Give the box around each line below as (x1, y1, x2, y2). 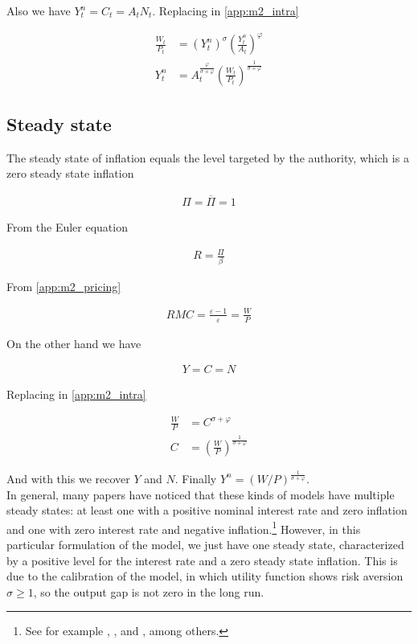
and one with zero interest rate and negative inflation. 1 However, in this (6, 518, 361, 537)
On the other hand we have (6, 334, 141, 351)
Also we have (6, 2, 71, 18)
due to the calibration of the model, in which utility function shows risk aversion (6, 568, 404, 585)
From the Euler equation (6, 219, 128, 236)
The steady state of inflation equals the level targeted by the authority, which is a (6, 149, 409, 166)
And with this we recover (6, 470, 130, 486)
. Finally (174, 470, 217, 486)
